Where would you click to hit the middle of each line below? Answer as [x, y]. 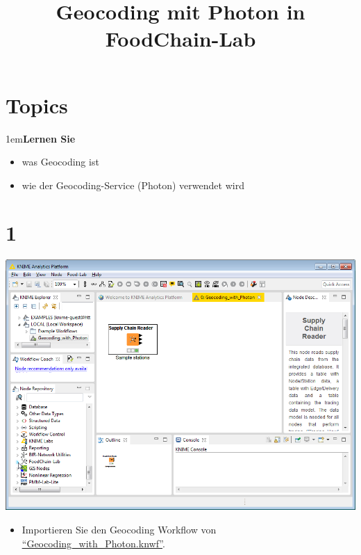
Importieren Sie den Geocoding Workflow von [119, 529]
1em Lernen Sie [41, 138]
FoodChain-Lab [180, 39]
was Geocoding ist [60, 162]
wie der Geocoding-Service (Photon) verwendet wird [133, 185]
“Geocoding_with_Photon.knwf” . [93, 543]
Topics [37, 105]
